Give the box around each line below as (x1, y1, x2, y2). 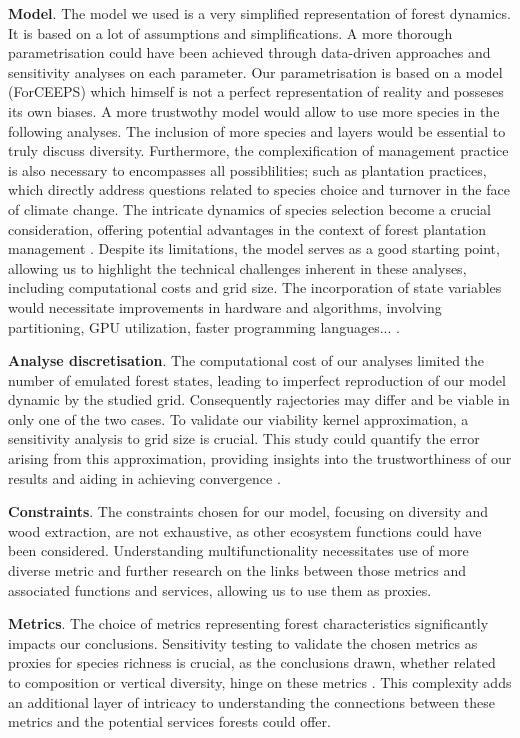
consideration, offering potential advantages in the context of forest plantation (8, 218, 486, 239)
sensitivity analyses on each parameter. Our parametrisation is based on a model (8, 61, 503, 82)
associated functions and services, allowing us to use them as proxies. (8, 579, 432, 600)
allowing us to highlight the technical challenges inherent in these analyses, (8, 257, 467, 278)
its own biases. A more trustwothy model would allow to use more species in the (8, 100, 500, 121)
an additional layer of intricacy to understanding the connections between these (8, 691, 495, 712)
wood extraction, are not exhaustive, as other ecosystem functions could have (8, 520, 482, 541)
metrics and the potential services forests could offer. (8, 711, 331, 732)
